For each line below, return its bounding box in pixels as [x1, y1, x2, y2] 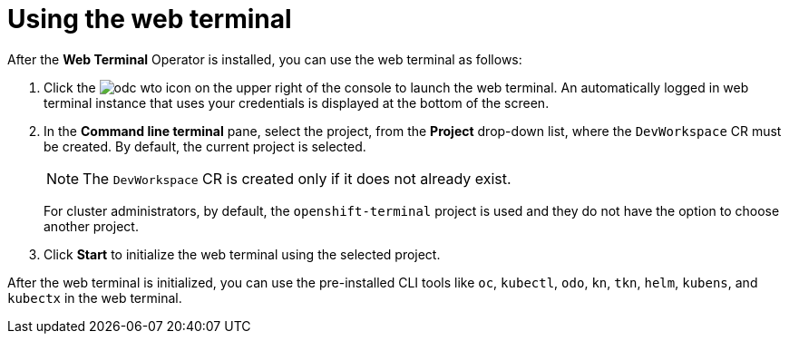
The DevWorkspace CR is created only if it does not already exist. [83, 169, 511, 188]
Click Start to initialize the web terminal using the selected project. [44, 246, 441, 262]
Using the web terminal [7, 4, 292, 34]
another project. [44, 218, 139, 234]
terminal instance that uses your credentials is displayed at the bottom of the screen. [44, 94, 550, 111]
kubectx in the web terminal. [7, 289, 182, 306]
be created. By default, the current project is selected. [44, 138, 366, 154]
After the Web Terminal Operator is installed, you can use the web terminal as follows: [7, 51, 522, 67]
